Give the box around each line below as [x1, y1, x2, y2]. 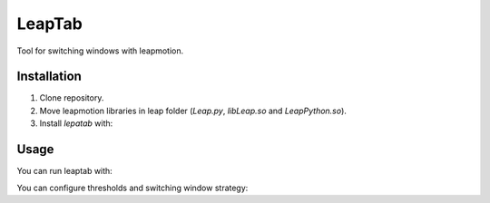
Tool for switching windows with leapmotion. [16, 45, 184, 56]
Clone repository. [39, 92, 104, 103]
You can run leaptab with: [16, 166, 113, 177]
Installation [16, 69, 82, 84]
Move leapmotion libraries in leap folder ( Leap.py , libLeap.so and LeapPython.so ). [39, 105, 347, 116]
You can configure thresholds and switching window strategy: [16, 182, 249, 193]
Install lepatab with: [39, 118, 113, 129]
